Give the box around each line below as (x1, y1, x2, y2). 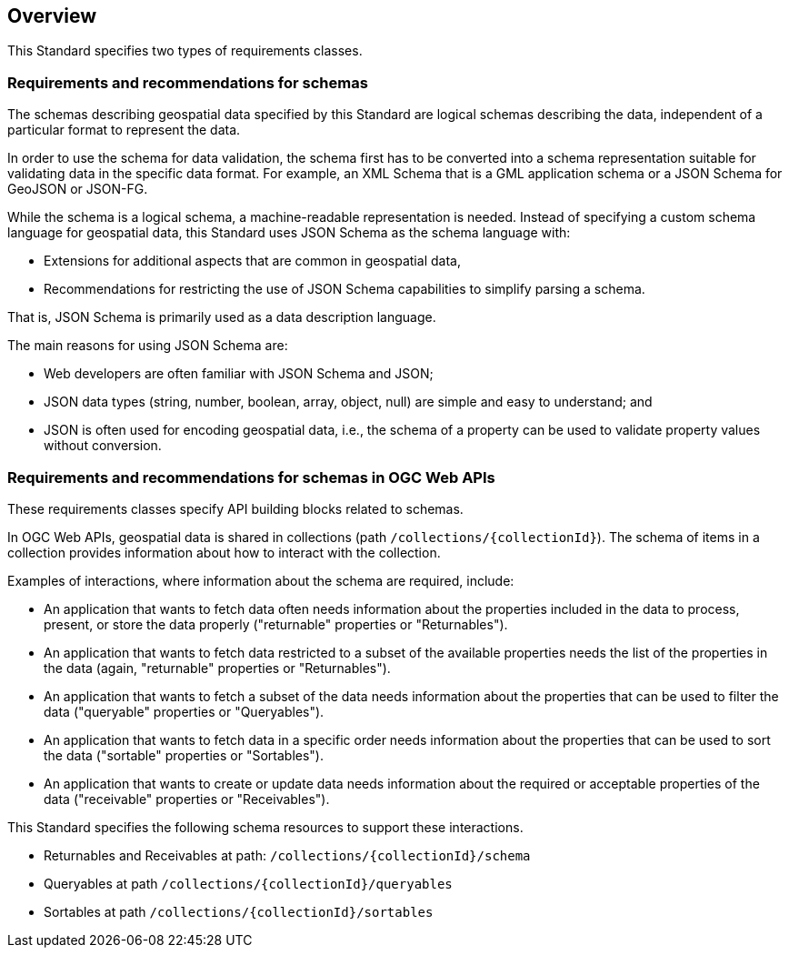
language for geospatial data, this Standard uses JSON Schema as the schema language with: (7, 225, 571, 241)
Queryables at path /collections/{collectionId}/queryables (44, 875, 453, 891)
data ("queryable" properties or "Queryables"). (44, 703, 325, 719)
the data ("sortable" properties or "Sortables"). (44, 747, 324, 763)
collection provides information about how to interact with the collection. (7, 544, 441, 560)
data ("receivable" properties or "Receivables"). (44, 790, 330, 807)
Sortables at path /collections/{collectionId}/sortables (44, 903, 434, 920)
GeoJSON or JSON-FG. (7, 181, 148, 197)
